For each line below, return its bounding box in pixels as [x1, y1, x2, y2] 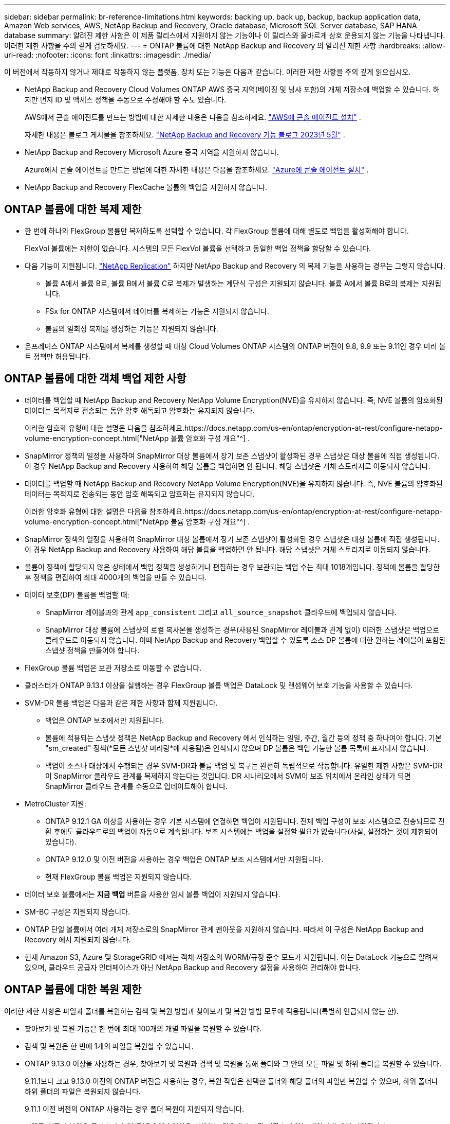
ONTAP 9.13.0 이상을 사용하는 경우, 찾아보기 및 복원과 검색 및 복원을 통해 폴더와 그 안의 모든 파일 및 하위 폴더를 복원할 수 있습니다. [25, 1059, 442, 1068]
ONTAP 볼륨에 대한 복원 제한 [4, 983, 142, 996]
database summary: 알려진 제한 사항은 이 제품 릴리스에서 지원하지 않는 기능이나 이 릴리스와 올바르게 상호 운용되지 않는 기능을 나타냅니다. [4, 31, 445, 40]
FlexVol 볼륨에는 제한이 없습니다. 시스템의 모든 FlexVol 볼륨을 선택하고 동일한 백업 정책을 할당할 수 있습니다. [25, 243, 371, 253]
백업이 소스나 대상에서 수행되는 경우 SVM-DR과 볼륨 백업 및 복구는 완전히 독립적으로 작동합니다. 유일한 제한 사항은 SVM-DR [45, 761, 443, 770]
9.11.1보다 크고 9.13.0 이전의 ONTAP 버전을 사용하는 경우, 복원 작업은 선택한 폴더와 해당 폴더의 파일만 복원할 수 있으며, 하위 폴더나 [25, 1076, 438, 1085]
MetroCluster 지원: [25, 799, 86, 808]
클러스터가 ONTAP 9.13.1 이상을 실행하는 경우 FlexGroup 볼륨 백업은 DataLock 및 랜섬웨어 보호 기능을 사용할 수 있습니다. [25, 680, 413, 690]
